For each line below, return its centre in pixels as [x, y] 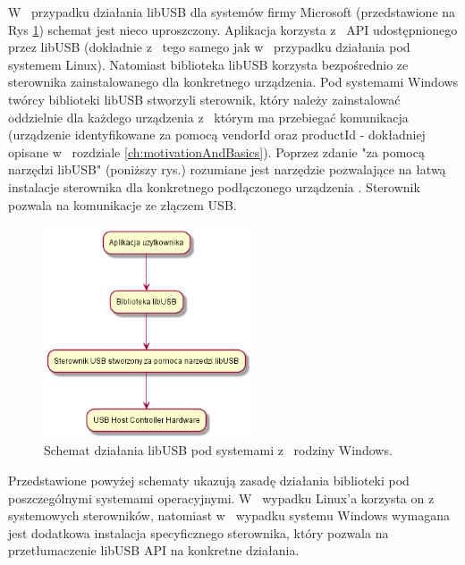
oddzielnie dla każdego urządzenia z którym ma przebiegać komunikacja [208, 117]
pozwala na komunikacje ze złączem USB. [123, 204]
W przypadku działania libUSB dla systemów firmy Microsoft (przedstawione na [232, 12]
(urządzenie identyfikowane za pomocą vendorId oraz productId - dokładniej [217, 135]
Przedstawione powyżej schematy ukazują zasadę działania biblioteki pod [209, 481]
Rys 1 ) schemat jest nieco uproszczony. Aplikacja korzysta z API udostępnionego [233, 29]
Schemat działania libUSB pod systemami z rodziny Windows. [218, 450]
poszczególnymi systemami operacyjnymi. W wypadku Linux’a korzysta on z [221, 498]
